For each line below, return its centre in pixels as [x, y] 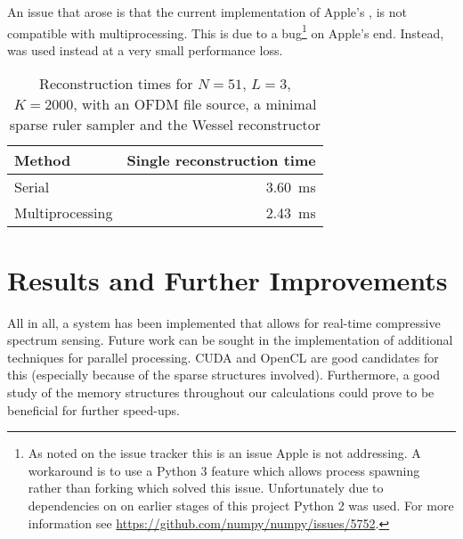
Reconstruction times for [116, 84]
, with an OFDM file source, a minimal [195, 104]
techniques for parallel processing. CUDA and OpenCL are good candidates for [223, 357]
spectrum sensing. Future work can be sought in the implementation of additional [230, 340]
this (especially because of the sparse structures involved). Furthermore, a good [223, 375]
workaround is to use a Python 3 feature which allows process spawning [224, 470]
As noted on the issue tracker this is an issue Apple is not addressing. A [224, 453]
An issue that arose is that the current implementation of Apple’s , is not [207, 12]
